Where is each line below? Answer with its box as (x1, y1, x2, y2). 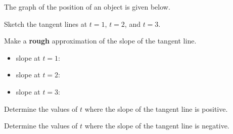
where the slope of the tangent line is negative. (84, 120, 229, 131)
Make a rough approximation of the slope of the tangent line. (4, 35, 197, 46)
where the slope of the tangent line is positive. (84, 103, 228, 114)
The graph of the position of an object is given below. (4, 2, 170, 12)
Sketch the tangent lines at (4, 18, 87, 29)
